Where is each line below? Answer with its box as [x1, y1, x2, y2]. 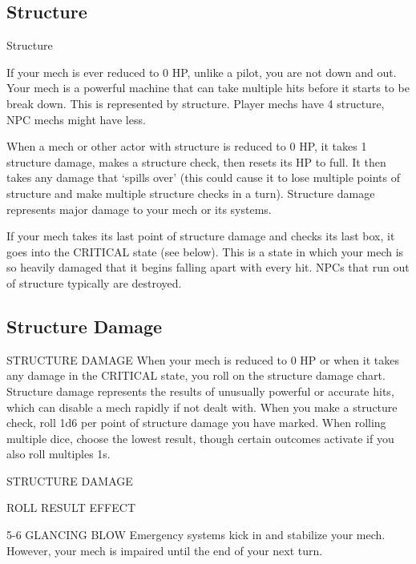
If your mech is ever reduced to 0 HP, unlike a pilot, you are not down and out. [6, 63, 397, 80]
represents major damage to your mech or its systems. [6, 200, 272, 217]
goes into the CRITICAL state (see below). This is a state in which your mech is [6, 243, 404, 260]
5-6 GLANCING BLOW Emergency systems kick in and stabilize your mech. [6, 526, 386, 543]
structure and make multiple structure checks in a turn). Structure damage [6, 184, 375, 201]
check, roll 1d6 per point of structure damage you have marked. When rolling [6, 414, 386, 431]
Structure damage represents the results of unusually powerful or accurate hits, [6, 382, 394, 399]
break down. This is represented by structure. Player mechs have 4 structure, [6, 95, 385, 111]
